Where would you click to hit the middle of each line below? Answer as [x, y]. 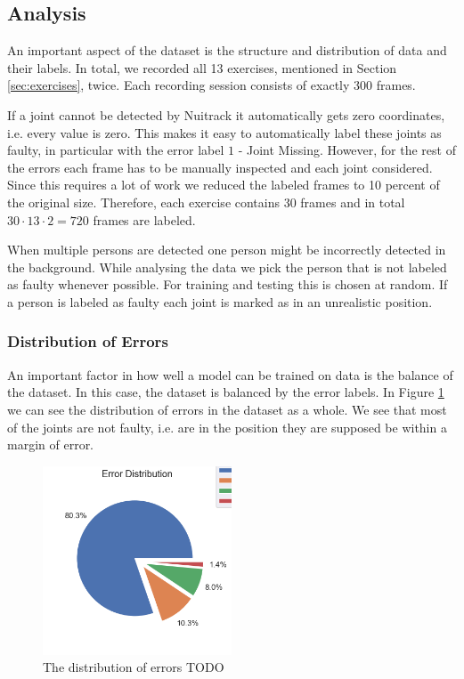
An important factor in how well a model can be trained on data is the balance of [230, 374]
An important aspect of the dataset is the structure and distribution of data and [227, 50]
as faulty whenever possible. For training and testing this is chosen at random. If [228, 284]
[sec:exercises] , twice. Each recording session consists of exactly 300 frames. [212, 85]
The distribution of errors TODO [134, 667]
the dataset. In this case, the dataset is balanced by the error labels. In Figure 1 [226, 392]
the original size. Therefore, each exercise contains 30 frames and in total [206, 202]
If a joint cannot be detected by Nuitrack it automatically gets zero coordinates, [226, 114]
